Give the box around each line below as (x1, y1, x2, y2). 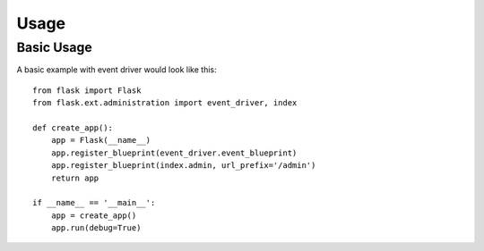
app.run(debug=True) (50, 223, 142, 233)
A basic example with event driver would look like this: (16, 64, 217, 75)
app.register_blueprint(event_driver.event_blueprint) (50, 147, 298, 158)
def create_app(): (32, 122, 114, 133)
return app (50, 172, 99, 183)
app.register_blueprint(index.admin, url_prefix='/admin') (50, 161, 316, 171)
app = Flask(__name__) (50, 135, 151, 146)
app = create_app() (50, 210, 137, 221)
